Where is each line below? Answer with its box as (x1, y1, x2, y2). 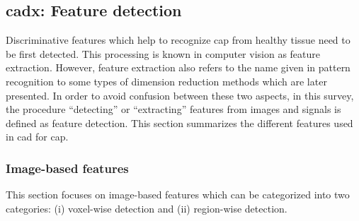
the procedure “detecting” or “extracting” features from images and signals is (6, 102, 341, 117)
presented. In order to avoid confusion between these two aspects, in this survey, (6, 88, 354, 102)
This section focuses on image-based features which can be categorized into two (6, 187, 350, 202)
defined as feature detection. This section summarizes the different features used (6, 115, 353, 130)
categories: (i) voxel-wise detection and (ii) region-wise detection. (6, 201, 287, 215)
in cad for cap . (6, 129, 69, 144)
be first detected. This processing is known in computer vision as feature (6, 46, 321, 61)
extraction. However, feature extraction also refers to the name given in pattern (6, 60, 351, 75)
